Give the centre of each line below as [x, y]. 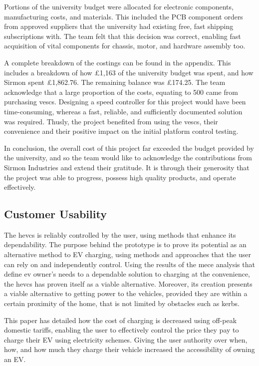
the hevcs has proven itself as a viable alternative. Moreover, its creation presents [128, 283]
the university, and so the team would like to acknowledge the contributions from [128, 158]
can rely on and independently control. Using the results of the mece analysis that [129, 264]
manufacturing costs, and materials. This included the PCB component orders [124, 16]
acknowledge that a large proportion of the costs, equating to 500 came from [121, 92]
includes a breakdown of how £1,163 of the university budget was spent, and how [129, 72]
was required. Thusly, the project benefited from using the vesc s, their [111, 121]
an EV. [15, 359]
